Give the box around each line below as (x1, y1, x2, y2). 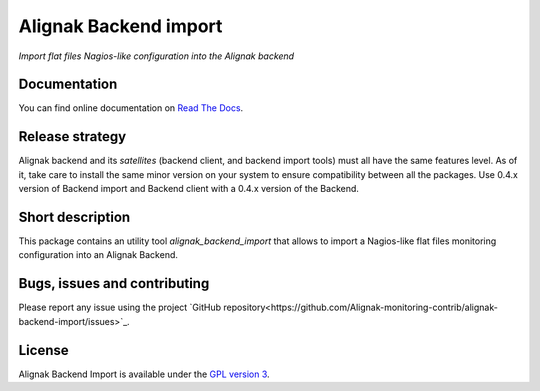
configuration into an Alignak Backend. (18, 249, 179, 261)
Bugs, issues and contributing (18, 275, 210, 292)
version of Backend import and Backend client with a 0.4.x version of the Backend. (18, 183, 360, 195)
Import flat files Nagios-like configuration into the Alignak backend (18, 50, 295, 62)
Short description (18, 208, 131, 225)
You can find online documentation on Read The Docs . (18, 102, 244, 114)
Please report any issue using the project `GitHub (18, 301, 222, 314)
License (18, 341, 69, 359)
